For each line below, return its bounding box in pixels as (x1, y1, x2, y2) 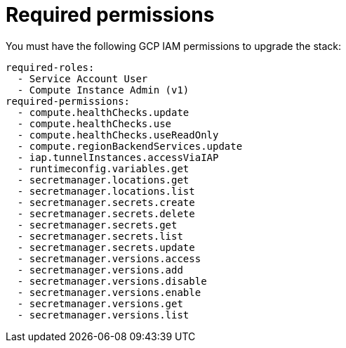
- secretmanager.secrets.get (17, 219, 178, 231)
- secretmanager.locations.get (17, 174, 189, 186)
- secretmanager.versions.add (17, 264, 183, 276)
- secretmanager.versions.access (17, 252, 201, 264)
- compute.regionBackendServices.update (17, 140, 243, 152)
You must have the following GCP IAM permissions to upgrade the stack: (6, 39, 341, 52)
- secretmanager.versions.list (17, 309, 189, 321)
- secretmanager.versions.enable (17, 286, 201, 298)
